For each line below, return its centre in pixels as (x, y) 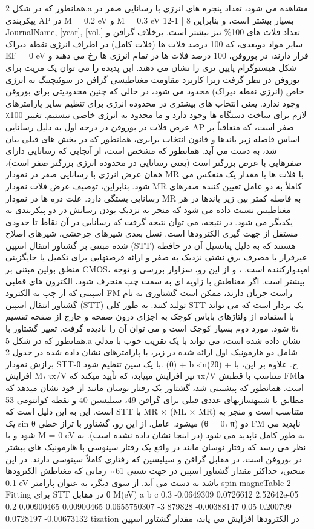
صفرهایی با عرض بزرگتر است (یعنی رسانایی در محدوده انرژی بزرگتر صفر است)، (154, 162)
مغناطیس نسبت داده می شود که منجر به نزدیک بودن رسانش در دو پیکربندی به (148, 210)
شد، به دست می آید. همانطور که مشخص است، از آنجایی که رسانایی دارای (141, 150)
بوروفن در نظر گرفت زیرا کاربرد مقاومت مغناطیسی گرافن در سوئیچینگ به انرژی (153, 79)
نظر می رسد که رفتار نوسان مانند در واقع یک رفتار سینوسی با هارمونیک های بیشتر (156, 446)
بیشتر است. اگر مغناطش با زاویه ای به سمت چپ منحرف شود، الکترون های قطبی (155, 281)
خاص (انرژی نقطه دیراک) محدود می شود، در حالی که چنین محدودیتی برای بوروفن (155, 91)
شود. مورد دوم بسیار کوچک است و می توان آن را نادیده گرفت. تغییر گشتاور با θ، (152, 328)
